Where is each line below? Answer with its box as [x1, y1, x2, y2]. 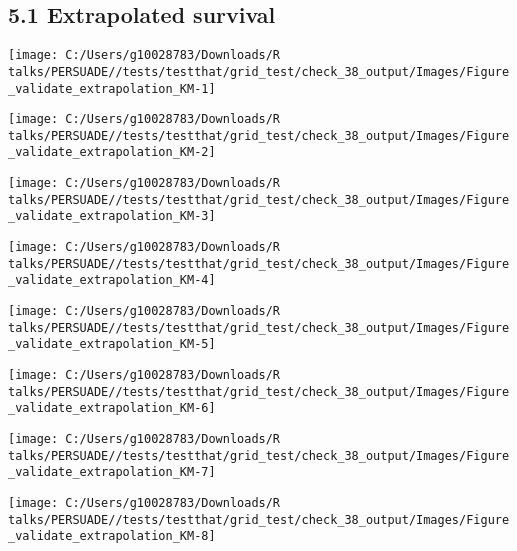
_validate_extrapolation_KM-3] [8, 209, 216, 224]
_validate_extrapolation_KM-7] [8, 465, 216, 480]
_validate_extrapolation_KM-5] [8, 337, 216, 352]
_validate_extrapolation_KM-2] [8, 145, 216, 160]
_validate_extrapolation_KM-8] [8, 529, 216, 544]
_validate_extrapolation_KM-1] [8, 81, 216, 96]
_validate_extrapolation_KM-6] [8, 401, 216, 416]
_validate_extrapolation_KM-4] [8, 273, 216, 288]
